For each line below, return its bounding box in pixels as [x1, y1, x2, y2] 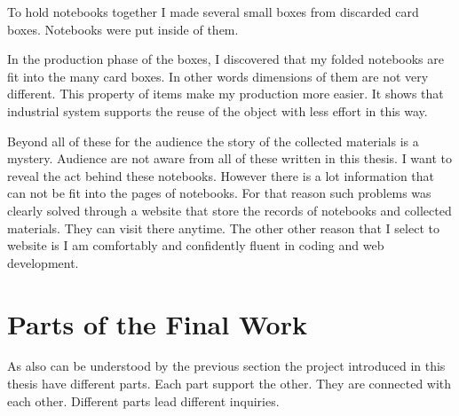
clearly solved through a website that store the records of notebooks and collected [7, 200, 452, 219]
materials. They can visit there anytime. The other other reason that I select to [7, 218, 439, 237]
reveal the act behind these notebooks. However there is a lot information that [7, 166, 435, 184]
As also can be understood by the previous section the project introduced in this [7, 357, 446, 375]
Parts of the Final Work [7, 305, 307, 341]
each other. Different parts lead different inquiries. [7, 391, 280, 410]
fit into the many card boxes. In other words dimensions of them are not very [7, 67, 429, 85]
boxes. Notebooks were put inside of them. [7, 20, 239, 38]
